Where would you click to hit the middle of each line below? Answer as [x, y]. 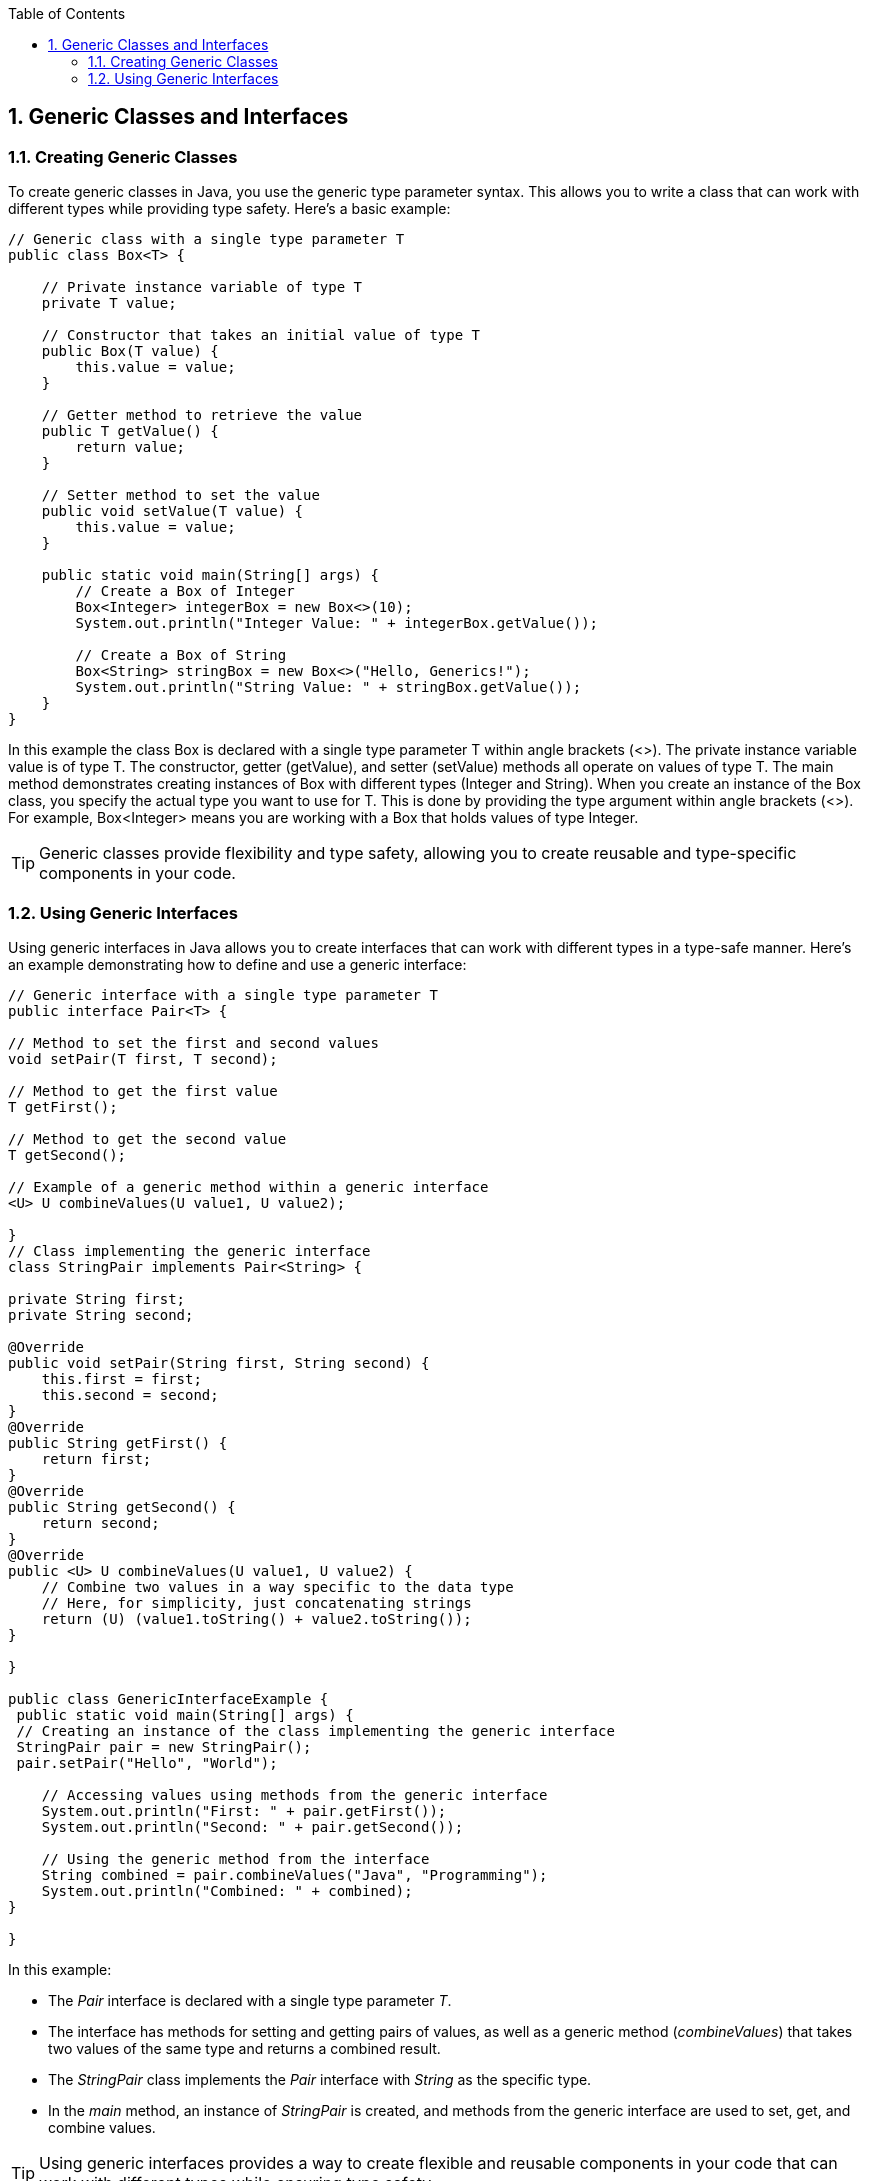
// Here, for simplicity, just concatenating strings [256, 1602]
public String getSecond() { [122, 1506]
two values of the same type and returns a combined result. [244, 2048]
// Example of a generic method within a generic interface [248, 1186]
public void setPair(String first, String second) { [219, 1362]
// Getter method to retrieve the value [202, 415]
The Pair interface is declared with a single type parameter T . [250, 2000]
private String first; [97, 1298]
